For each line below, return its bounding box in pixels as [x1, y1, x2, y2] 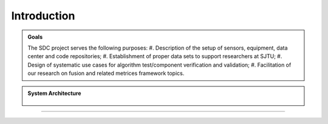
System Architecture [27, 90, 81, 97]
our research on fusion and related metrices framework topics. [27, 70, 185, 77]
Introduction [11, 9, 75, 22]
